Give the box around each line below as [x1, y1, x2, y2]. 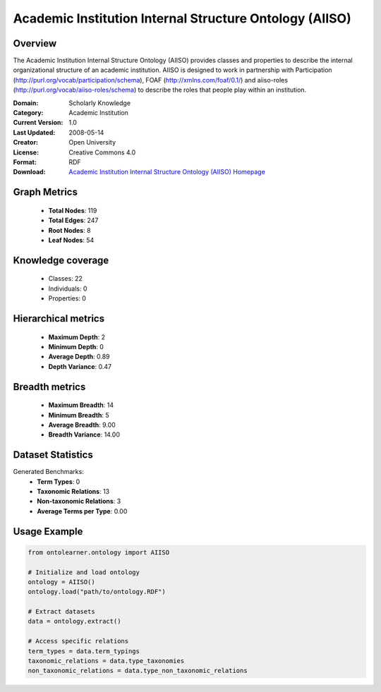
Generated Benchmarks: [13, 468, 84, 476]
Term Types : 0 [37, 477, 80, 486]
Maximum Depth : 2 [48, 332, 106, 341]
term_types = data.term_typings [28, 647, 140, 655]
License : [13, 148, 39, 157]
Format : [13, 157, 37, 166]
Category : [13, 109, 44, 117]
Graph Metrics [13, 186, 78, 198]
